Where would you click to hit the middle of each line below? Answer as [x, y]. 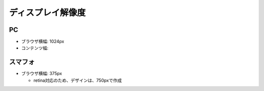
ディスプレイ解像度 [47, 13]
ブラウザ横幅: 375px [42, 74]
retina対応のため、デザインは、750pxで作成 [78, 80]
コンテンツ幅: [35, 48]
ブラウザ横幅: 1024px [43, 42]
